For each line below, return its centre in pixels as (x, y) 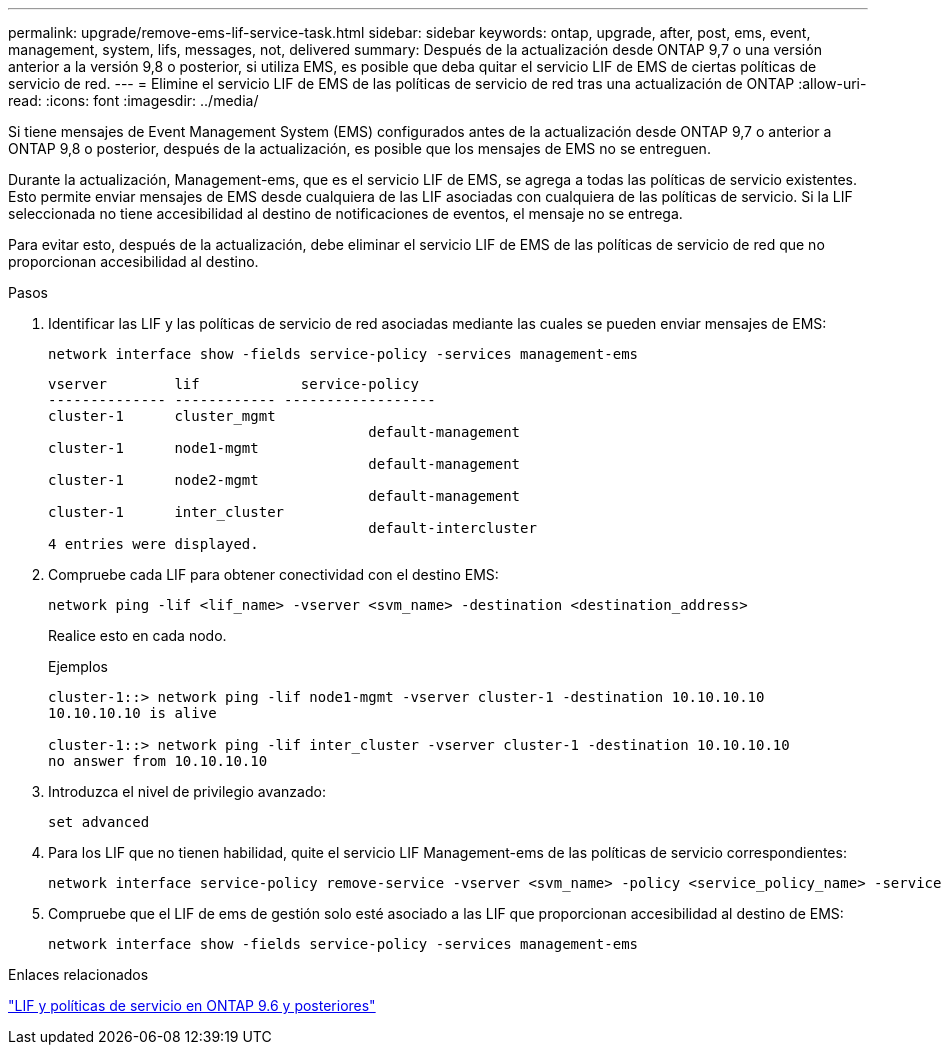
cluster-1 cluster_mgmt (162, 416)
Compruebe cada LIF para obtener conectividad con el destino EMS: (273, 574)
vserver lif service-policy (233, 384)
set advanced (99, 822)
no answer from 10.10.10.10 (158, 761)
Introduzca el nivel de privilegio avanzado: (187, 791)
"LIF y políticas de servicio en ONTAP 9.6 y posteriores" (192, 1005)
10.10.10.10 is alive (132, 713)
